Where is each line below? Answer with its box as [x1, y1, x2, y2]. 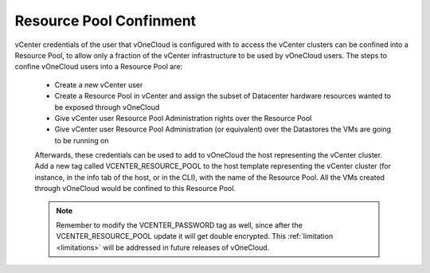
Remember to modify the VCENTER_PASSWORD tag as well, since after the [56, 220, 303, 230]
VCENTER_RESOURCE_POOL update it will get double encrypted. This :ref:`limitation [56, 232, 334, 241]
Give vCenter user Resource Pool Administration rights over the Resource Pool [54, 113, 312, 123]
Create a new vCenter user [54, 80, 143, 89]
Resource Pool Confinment [14, 12, 197, 29]
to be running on [54, 135, 109, 145]
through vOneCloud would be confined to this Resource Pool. [34, 184, 236, 193]
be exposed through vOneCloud [54, 102, 160, 111]
